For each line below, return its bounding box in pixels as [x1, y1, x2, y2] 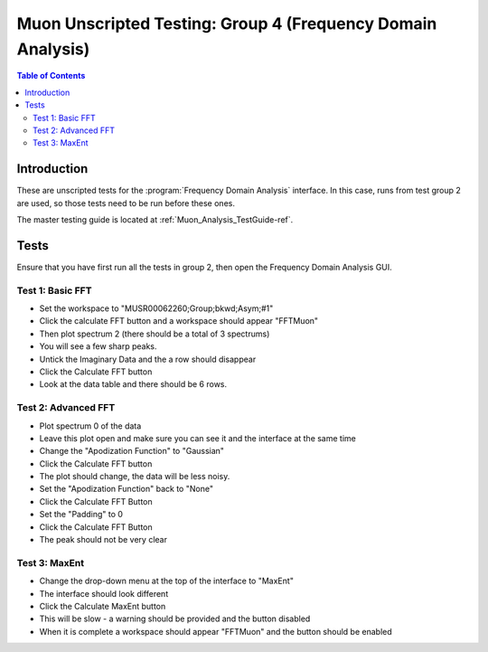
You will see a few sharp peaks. [39, 341, 157, 352]
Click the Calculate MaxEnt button [39, 600, 166, 611]
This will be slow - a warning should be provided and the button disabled [39, 613, 311, 624]
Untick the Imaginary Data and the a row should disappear [39, 354, 257, 364]
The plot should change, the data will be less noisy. [39, 471, 230, 482]
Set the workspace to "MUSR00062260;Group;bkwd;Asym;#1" [39, 303, 274, 314]
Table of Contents [16, 71, 86, 81]
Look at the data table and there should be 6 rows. [39, 379, 228, 390]
